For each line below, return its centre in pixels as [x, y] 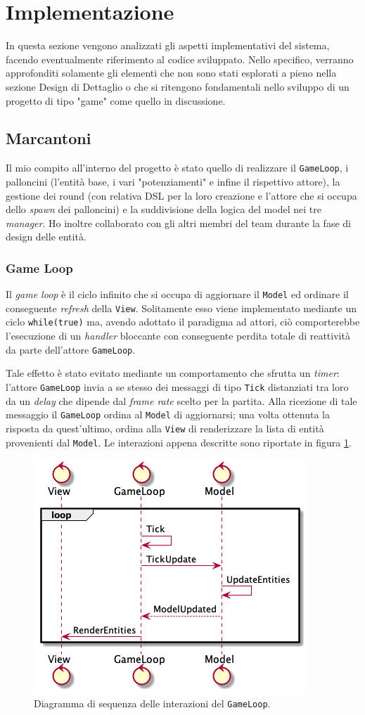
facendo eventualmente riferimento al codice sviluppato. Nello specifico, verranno [180, 59]
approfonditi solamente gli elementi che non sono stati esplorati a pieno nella [171, 73]
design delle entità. [46, 237]
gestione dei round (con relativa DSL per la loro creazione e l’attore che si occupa [181, 195]
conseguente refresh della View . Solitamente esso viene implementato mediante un [181, 308]
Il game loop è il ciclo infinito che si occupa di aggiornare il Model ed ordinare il [177, 294]
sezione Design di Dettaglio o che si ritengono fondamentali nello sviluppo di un [178, 86]
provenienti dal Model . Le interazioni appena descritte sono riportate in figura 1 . [179, 442]
